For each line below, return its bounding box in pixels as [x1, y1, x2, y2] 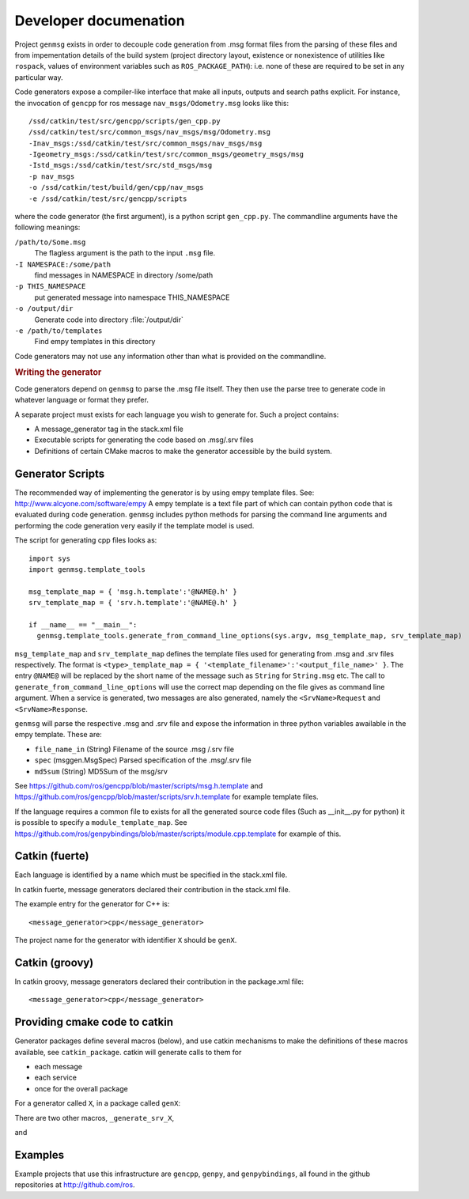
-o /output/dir [14, 304, 74, 313]
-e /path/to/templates [14, 326, 103, 335]
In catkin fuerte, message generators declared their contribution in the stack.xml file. [14, 884, 291, 894]
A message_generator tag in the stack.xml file [34, 424, 183, 433]
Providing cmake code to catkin [14, 1016, 174, 1029]
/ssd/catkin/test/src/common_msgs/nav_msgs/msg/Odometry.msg [28, 127, 270, 137]
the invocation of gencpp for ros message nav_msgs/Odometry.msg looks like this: [14, 98, 289, 108]
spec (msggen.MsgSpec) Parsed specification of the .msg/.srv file [34, 755, 252, 765]
